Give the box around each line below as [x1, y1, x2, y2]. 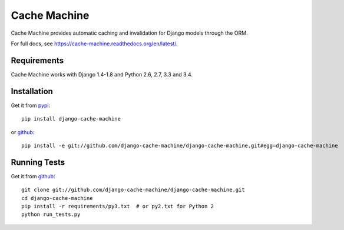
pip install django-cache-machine [21, 115, 121, 122]
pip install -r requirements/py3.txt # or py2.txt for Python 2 [21, 203, 214, 209]
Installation [11, 86, 53, 96]
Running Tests [11, 157, 65, 167]
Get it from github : [11, 172, 55, 179]
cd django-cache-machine [21, 195, 93, 201]
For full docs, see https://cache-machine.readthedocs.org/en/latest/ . [11, 40, 178, 47]
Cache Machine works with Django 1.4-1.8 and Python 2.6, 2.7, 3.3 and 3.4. [11, 71, 193, 78]
